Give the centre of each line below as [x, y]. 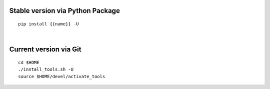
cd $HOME [29, 62]
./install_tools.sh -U [46, 69]
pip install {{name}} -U [48, 24]
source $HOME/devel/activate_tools [62, 76]
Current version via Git [45, 49]
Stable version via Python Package [64, 11]
